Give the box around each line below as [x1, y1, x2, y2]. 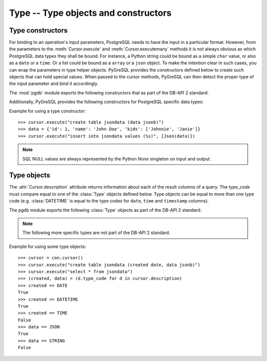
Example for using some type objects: [9, 243, 87, 249]
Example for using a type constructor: [9, 108, 86, 114]
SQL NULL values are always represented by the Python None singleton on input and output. [22, 156, 211, 161]
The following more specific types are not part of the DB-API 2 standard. [22, 230, 171, 236]
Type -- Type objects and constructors [9, 7, 172, 18]
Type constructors [9, 26, 68, 35]
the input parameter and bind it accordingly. [9, 80, 99, 86]
